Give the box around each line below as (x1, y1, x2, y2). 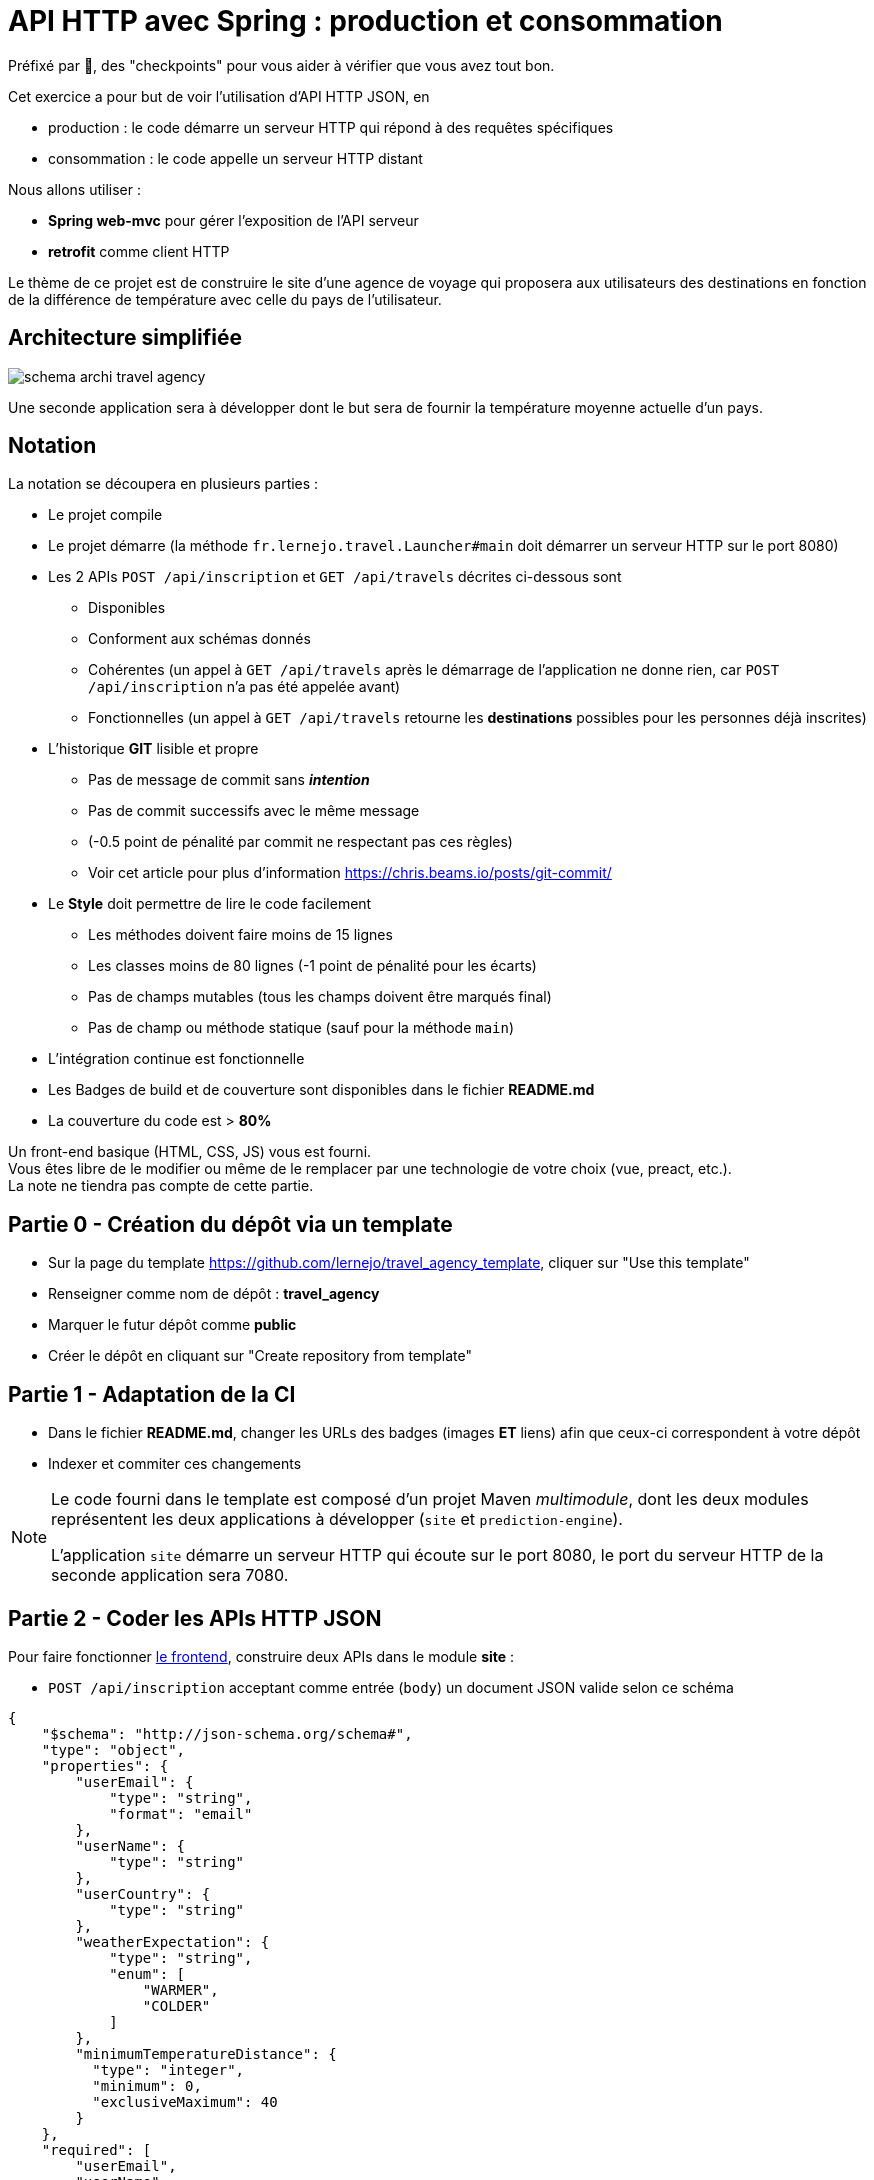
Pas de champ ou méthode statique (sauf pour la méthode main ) (88, 1019, 515, 1037)
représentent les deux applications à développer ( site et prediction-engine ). (51, 1509, 623, 1530)
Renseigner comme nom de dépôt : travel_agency (48, 1285, 380, 1303)
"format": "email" (109, 1805, 253, 1822)
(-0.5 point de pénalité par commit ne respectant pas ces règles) (88, 833, 513, 851)
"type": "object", (41, 1741, 186, 1758)
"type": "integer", (92, 2061, 245, 2078)
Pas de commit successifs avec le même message (88, 802, 420, 820)
